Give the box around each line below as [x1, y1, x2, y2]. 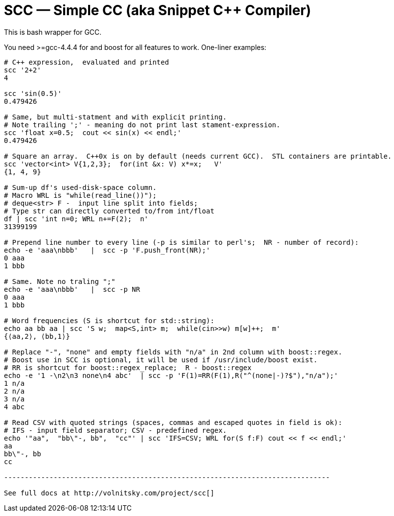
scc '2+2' [4, 66, 41, 74]
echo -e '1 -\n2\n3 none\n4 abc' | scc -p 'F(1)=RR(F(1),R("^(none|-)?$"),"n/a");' [4, 371, 338, 379]
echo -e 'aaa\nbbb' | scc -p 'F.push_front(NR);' [4, 246, 210, 254]
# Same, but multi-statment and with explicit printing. [4, 113, 227, 121]
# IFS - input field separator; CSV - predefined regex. [4, 426, 227, 434]
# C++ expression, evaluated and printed [4, 58, 169, 66]
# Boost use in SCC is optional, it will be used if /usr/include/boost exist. [4, 355, 318, 364]
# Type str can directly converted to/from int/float [4, 207, 214, 215]
